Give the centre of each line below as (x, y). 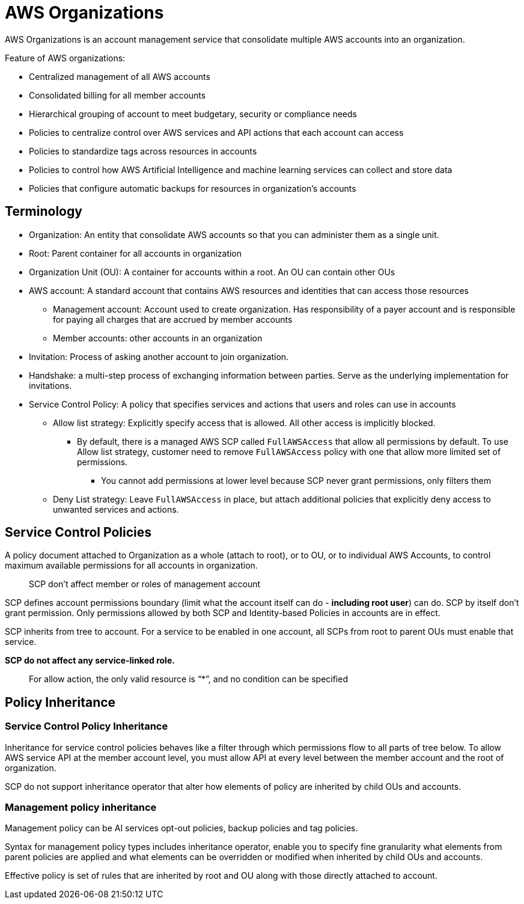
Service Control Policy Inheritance (87, 726)
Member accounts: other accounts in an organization (158, 338)
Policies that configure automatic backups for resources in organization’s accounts (193, 188)
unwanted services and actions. (116, 509)
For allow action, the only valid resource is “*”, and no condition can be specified (188, 679)
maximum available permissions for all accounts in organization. (131, 566)
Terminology (44, 212)
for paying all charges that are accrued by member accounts (173, 319)
